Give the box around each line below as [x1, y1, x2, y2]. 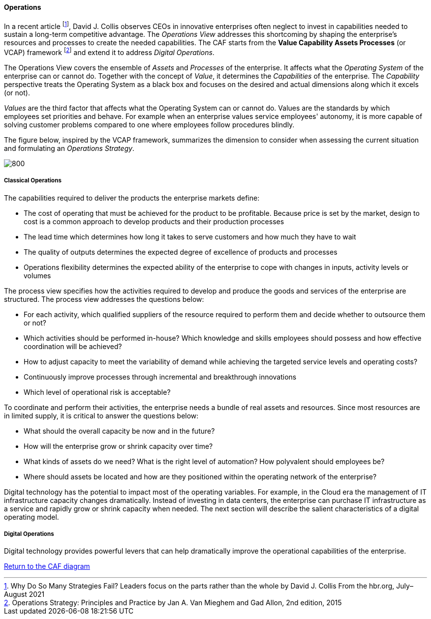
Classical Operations [4, 177, 62, 184]
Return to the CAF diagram [4, 562, 90, 571]
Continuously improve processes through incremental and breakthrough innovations [24, 372, 297, 381]
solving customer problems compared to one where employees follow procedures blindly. [4, 120, 295, 129]
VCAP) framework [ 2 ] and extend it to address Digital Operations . [4, 47, 215, 57]
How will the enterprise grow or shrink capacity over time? [24, 442, 213, 450]
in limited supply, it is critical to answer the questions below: [4, 411, 199, 420]
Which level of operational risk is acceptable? [24, 387, 171, 396]
